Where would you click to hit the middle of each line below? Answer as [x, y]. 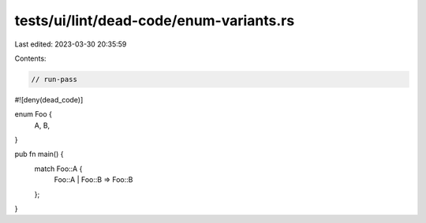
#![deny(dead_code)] [49, 99]
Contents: [30, 58]
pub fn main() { [39, 154]
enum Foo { [34, 114]
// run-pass [54, 79]
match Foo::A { [58, 169]
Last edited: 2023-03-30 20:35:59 [71, 44]
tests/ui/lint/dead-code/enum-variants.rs [155, 20]
